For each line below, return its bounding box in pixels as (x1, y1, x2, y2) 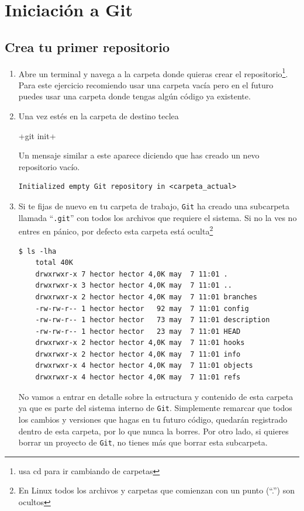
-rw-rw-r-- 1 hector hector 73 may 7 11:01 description (35, 316, 270, 324)
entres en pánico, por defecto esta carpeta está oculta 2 (18, 223, 213, 237)
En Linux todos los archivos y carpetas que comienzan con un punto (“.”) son (18, 484, 295, 496)
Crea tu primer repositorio (5, 37, 170, 56)
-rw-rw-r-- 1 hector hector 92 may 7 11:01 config (35, 304, 249, 313)
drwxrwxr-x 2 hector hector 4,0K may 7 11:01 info (35, 350, 241, 358)
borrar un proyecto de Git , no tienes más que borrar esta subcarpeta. (18, 436, 268, 448)
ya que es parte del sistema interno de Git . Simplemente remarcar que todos (18, 402, 292, 414)
